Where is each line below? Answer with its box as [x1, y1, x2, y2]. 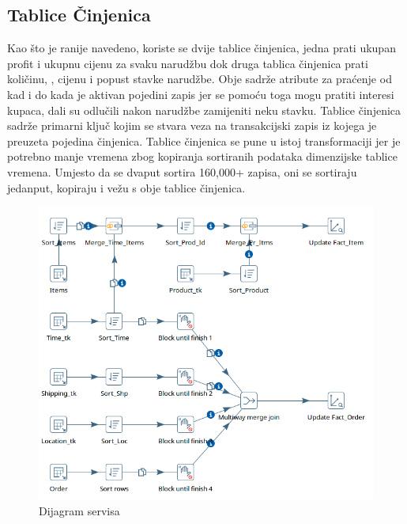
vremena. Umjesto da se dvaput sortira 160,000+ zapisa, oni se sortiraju [7, 163, 357, 180]
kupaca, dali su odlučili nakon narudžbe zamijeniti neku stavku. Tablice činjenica [7, 101, 401, 118]
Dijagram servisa [39, 502, 120, 518]
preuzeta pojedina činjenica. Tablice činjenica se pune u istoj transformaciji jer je [7, 132, 401, 149]
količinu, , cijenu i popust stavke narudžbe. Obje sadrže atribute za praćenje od [7, 70, 392, 87]
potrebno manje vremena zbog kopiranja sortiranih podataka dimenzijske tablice [7, 148, 398, 165]
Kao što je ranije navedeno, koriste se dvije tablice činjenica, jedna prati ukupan [7, 40, 396, 56]
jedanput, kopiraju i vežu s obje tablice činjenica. [7, 179, 246, 196]
